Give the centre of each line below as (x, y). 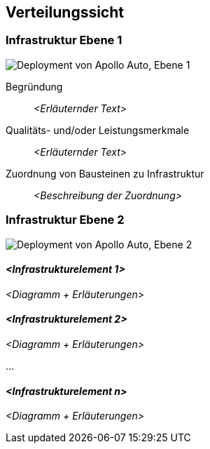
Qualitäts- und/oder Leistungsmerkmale (98, 130)
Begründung (34, 86)
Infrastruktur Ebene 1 (64, 40)
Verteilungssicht (65, 12)
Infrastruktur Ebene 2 (65, 220)
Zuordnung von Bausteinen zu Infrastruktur (105, 173)
